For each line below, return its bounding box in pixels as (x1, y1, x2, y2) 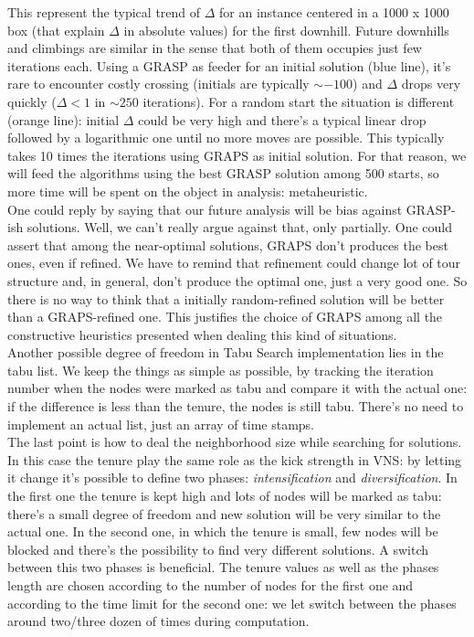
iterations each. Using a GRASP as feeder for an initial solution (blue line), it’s (7, 56, 451, 75)
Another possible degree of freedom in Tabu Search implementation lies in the (7, 343, 444, 362)
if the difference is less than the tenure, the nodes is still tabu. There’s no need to (7, 397, 464, 416)
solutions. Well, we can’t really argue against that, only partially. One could (26, 218, 452, 237)
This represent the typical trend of (7, 3, 201, 21)
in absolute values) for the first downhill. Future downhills (123, 20, 449, 39)
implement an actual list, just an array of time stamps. (7, 414, 314, 433)
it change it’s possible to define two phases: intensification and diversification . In (7, 468, 458, 487)
